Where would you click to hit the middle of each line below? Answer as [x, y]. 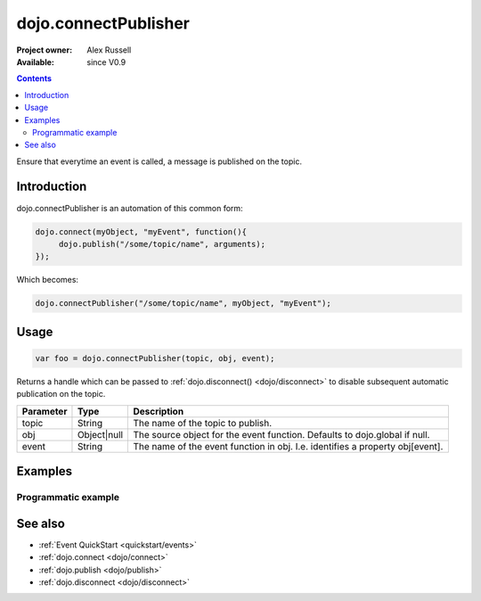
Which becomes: [48, 280]
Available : [36, 62]
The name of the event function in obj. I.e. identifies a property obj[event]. [288, 446]
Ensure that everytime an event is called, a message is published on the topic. [159, 161]
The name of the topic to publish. [203, 423]
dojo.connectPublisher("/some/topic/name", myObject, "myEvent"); [183, 304]
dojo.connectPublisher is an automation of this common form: [130, 208]
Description [159, 411]
